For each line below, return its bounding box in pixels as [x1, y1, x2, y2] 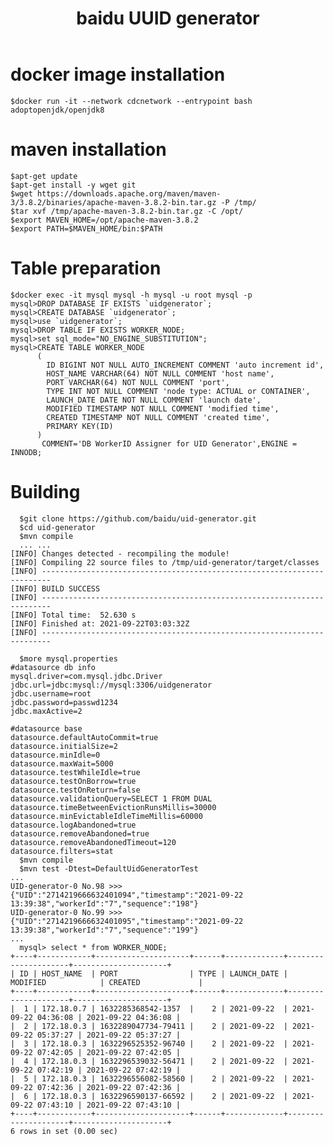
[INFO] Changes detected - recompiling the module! [10, 548, 230, 559]
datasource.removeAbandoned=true [10, 828, 150, 839]
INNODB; [10, 447, 43, 457]
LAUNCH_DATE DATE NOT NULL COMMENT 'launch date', [46, 395, 262, 405]
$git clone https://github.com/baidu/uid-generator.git [19, 513, 257, 524]
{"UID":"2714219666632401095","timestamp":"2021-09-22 [10, 916, 244, 926]
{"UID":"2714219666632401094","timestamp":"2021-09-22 [10, 890, 244, 900]
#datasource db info [10, 662, 97, 672]
